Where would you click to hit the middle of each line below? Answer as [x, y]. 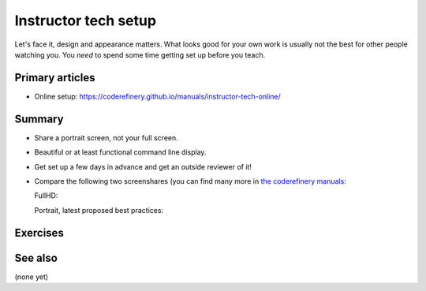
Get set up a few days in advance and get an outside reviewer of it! [143, 166]
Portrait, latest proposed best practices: [99, 210]
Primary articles [55, 78]
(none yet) [32, 277]
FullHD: [46, 196]
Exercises [39, 233]
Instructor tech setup [86, 21]
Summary [39, 119]
